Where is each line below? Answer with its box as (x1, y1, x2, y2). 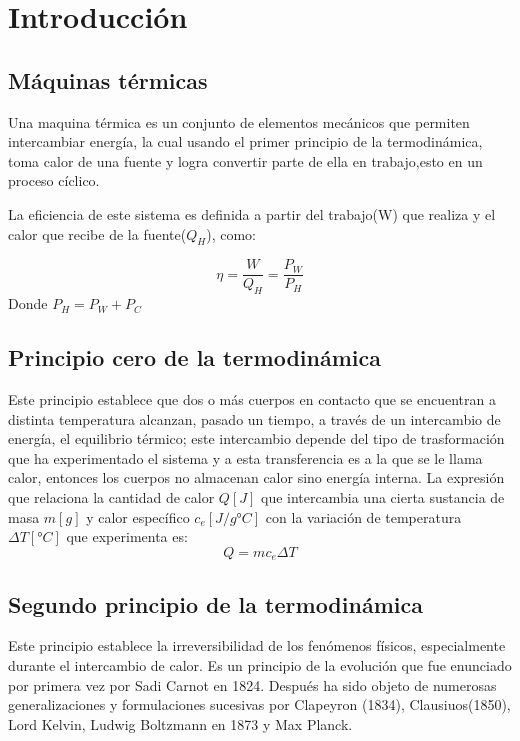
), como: (206, 223, 256, 244)
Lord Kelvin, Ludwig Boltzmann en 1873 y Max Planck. (8, 713, 353, 734)
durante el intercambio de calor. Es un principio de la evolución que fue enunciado (8, 655, 512, 675)
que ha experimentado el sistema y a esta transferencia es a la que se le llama (8, 447, 483, 468)
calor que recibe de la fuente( (8, 223, 187, 244)
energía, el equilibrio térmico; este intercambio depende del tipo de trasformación (8, 428, 505, 449)
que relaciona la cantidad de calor (8, 486, 215, 507)
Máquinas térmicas (8, 64, 208, 95)
